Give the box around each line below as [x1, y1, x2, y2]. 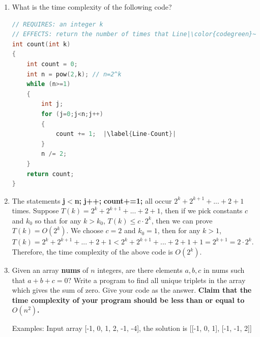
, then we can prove [151, 215, 213, 226]
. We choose [66, 225, 103, 236]
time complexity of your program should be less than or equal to [12, 294, 245, 305]
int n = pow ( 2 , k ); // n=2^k [26, 70, 122, 78]
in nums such [204, 265, 245, 275]
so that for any [35, 215, 81, 226]
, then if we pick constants [160, 205, 243, 216]
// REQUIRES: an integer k [12, 20, 103, 28]
